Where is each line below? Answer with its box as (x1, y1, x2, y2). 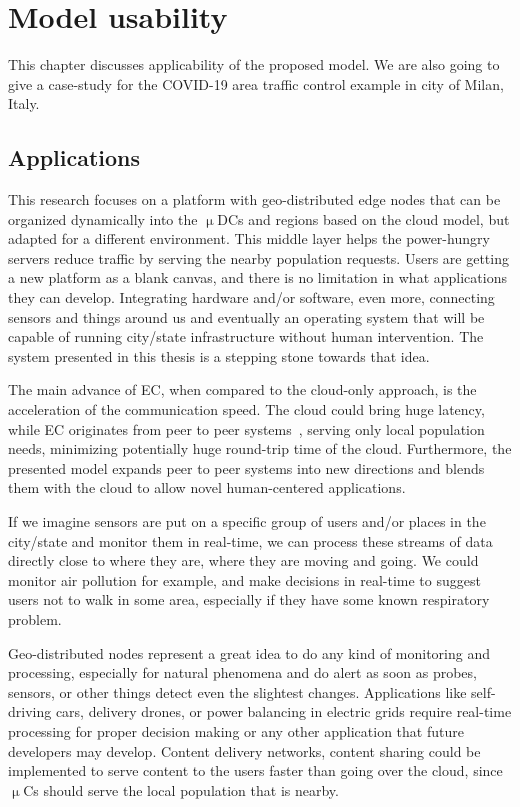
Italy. (8, 93, 40, 114)
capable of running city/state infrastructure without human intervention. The (8, 326, 484, 347)
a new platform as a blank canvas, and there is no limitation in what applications (8, 267, 507, 288)
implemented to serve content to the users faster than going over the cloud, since (8, 760, 503, 781)
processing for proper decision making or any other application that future (8, 720, 464, 741)
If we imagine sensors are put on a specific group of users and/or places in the (8, 511, 486, 532)
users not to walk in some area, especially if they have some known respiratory (8, 589, 490, 610)
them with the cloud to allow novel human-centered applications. (8, 477, 406, 498)
